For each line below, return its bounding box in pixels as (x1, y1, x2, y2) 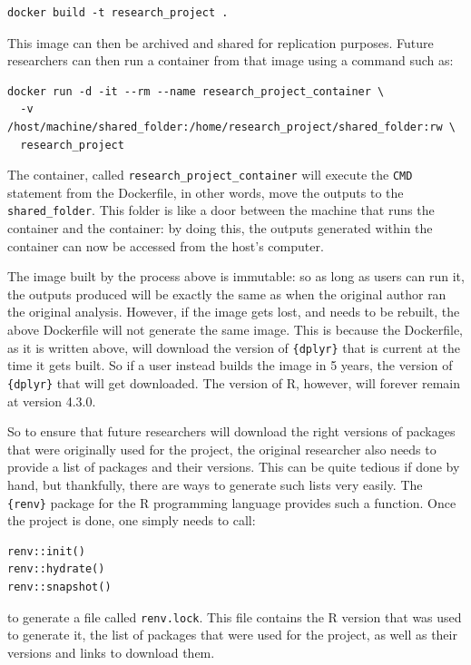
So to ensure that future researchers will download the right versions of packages (7, 422, 456, 441)
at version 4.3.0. (7, 391, 96, 410)
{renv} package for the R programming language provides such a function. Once (7, 493, 456, 512)
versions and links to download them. (7, 642, 215, 661)
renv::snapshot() (7, 580, 112, 593)
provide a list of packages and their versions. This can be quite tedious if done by (7, 457, 460, 476)
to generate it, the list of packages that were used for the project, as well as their (7, 625, 457, 644)
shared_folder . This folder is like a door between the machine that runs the (7, 200, 435, 220)
